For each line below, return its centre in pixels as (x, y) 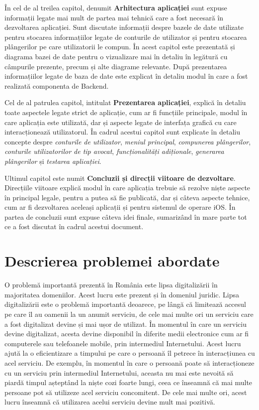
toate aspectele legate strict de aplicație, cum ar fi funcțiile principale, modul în (126, 112)
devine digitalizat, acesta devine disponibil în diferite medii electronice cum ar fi (127, 334)
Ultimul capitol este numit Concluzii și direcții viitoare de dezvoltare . (120, 178)
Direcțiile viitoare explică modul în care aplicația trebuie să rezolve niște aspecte (128, 188)
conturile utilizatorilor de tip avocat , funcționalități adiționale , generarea (114, 151)
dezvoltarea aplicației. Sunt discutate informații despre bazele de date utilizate (124, 27)
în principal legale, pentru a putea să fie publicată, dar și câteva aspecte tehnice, (127, 197)
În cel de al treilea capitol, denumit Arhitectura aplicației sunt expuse (116, 7)
